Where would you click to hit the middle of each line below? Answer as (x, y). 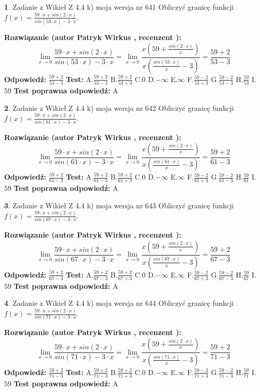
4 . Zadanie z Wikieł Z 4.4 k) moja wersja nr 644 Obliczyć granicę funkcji (119, 303)
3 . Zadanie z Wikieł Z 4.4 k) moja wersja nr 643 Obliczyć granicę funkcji (119, 205)
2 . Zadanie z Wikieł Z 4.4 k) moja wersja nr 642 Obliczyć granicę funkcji (119, 107)
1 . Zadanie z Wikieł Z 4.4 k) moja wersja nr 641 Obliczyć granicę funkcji (119, 7)
